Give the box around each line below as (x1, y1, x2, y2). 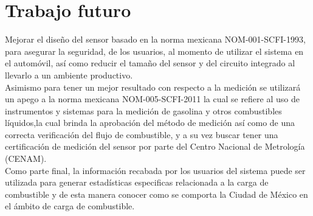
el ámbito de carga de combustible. (5, 200, 135, 212)
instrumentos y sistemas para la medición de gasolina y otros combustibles (5, 104, 282, 117)
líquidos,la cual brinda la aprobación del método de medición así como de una (5, 116, 295, 129)
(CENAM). (5, 152, 47, 165)
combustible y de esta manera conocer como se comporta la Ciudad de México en (5, 187, 308, 200)
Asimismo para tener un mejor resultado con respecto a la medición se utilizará (5, 80, 301, 93)
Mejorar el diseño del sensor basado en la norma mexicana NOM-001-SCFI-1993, (5, 33, 306, 46)
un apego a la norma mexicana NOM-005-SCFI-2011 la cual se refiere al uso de (5, 92, 300, 105)
